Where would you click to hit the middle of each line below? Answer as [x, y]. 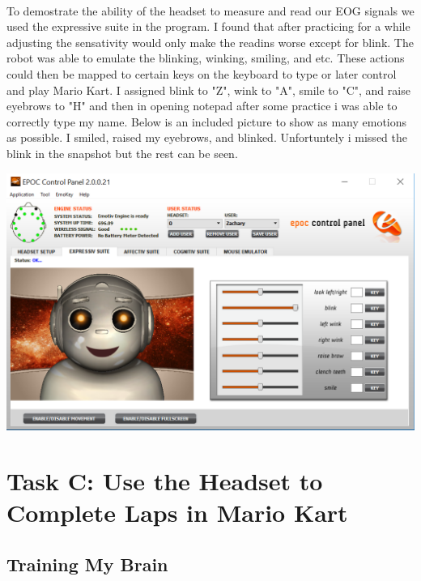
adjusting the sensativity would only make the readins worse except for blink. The [210, 42]
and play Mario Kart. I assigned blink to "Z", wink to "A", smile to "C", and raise [208, 90]
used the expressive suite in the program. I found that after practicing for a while [208, 26]
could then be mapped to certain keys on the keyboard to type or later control [202, 73]
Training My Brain [87, 564]
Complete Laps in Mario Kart [177, 513]
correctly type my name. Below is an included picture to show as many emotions [207, 121]
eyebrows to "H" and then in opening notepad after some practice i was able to [202, 106]
